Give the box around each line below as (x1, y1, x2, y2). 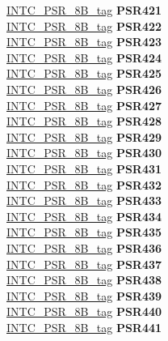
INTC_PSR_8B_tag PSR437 (6, 255, 162, 272)
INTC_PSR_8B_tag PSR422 (6, 17, 162, 34)
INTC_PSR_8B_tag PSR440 (6, 303, 162, 320)
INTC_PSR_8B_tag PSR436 (6, 239, 162, 256)
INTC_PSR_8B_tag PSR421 (6, 2, 162, 18)
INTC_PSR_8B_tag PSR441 (6, 318, 162, 335)
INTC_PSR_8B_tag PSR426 (6, 80, 162, 97)
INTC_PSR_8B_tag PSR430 (6, 144, 162, 161)
